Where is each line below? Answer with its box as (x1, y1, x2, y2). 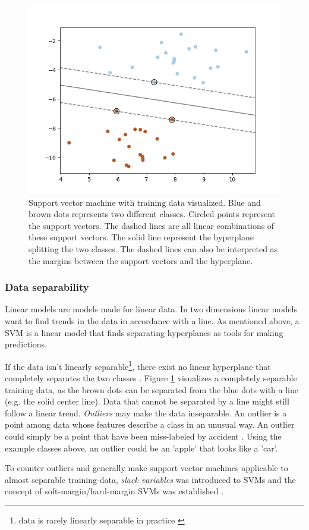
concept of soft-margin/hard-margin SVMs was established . (5, 485, 224, 497)
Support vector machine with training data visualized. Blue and (29, 196, 261, 208)
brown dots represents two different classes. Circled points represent (29, 208, 276, 220)
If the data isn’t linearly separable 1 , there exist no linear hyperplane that (5, 358, 271, 372)
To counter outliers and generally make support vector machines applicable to (5, 462, 288, 474)
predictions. (5, 338, 47, 350)
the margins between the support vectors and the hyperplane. (29, 254, 253, 266)
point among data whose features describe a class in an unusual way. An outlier (5, 418, 295, 431)
